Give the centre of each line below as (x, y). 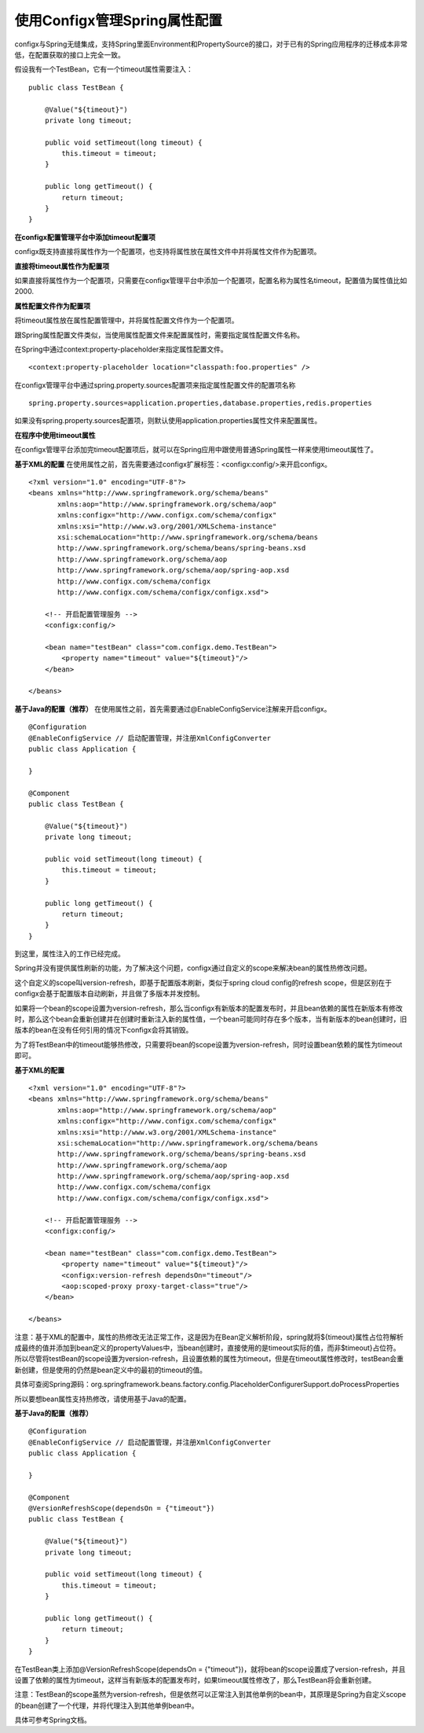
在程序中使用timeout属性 (55, 435)
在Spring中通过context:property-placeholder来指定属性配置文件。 (121, 349)
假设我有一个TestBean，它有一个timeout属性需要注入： (104, 69)
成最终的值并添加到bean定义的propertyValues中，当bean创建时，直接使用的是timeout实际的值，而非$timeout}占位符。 (207, 1348)
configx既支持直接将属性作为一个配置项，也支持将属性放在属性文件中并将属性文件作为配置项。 (168, 252)
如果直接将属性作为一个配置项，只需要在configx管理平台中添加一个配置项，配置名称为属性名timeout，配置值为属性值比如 (211, 280)
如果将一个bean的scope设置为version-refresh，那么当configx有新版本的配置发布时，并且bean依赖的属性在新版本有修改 (209, 1008)
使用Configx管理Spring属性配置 (119, 20)
